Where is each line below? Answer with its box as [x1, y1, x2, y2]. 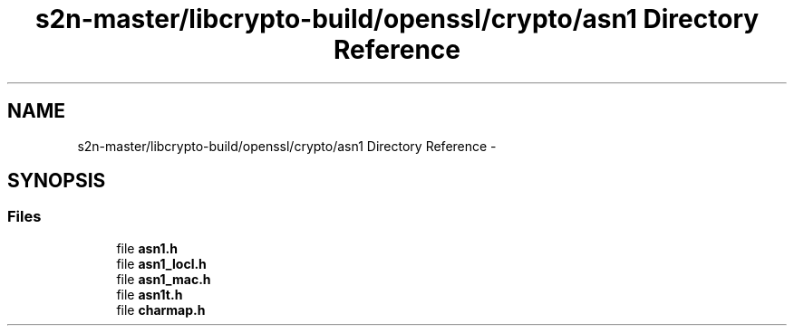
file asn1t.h [116, 286, 183, 302]
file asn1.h [116, 240, 179, 256]
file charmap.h [116, 301, 206, 318]
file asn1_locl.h [116, 255, 207, 271]
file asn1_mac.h [116, 271, 211, 287]
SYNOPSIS [7, 169, 106, 193]
